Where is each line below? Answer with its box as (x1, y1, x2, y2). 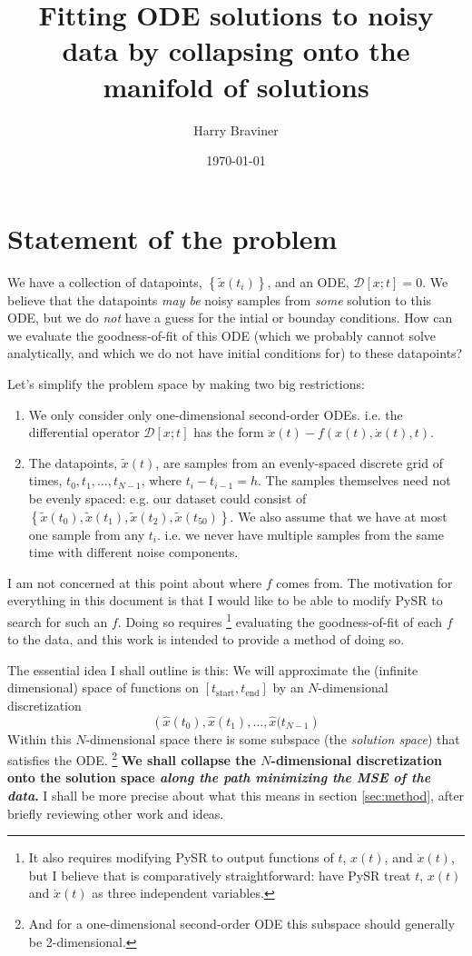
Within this (7, 729, 72, 748)
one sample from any (28, 524, 145, 543)
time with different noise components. (28, 543, 239, 562)
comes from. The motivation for (276, 573, 453, 592)
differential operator (28, 423, 140, 442)
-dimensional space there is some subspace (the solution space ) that (85, 729, 460, 748)
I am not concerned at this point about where (7, 573, 262, 592)
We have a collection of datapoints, (7, 272, 202, 291)
